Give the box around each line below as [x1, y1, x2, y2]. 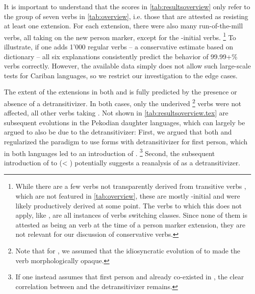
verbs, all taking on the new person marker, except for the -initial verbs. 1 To [4, 30, 236, 42]
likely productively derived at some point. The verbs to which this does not [15, 200, 242, 210]
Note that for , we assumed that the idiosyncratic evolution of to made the [15, 246, 240, 256]
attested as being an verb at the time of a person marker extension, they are [15, 219, 246, 229]
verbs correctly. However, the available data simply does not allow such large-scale [4, 61, 251, 71]
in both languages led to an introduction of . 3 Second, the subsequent [4, 146, 215, 158]
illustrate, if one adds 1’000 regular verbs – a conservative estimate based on [4, 42, 233, 52]
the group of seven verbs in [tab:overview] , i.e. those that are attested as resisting [4, 11, 249, 21]
